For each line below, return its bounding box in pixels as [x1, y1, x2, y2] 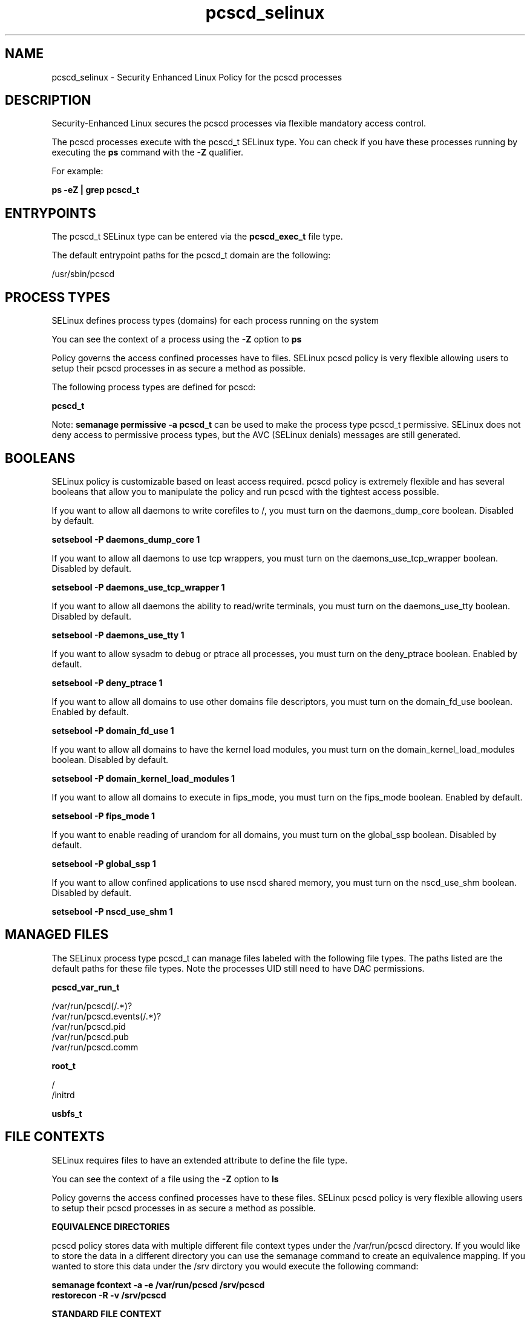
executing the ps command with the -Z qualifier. [51, 147, 243, 158]
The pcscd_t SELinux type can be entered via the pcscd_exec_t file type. [51, 231, 343, 242]
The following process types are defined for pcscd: [51, 382, 256, 393]
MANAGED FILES [5, 927, 109, 943]
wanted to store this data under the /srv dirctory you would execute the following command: [51, 1260, 419, 1271]
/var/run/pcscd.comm [51, 1041, 139, 1052]
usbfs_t [51, 1108, 82, 1119]
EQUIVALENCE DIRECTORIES [51, 1221, 170, 1232]
